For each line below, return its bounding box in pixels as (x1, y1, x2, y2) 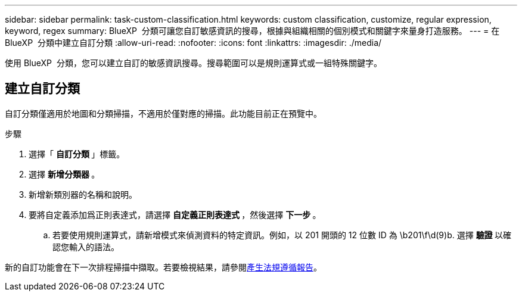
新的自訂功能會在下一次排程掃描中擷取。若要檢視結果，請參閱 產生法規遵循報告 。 (5, 261, 322, 272)
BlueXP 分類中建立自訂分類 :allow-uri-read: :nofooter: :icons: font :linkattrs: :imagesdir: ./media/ (5, 38, 382, 48)
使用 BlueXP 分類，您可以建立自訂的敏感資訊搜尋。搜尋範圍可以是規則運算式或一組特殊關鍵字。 (5, 58, 382, 68)
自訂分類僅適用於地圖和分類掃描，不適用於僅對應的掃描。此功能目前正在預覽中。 (5, 108, 322, 119)
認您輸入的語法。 (52, 241, 119, 252)
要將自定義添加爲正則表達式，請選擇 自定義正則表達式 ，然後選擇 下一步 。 (29, 209, 321, 220)
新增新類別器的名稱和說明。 (29, 189, 137, 200)
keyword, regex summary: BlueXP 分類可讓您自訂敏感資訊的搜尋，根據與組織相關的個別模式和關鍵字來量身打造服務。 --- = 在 (5, 26, 500, 36)
